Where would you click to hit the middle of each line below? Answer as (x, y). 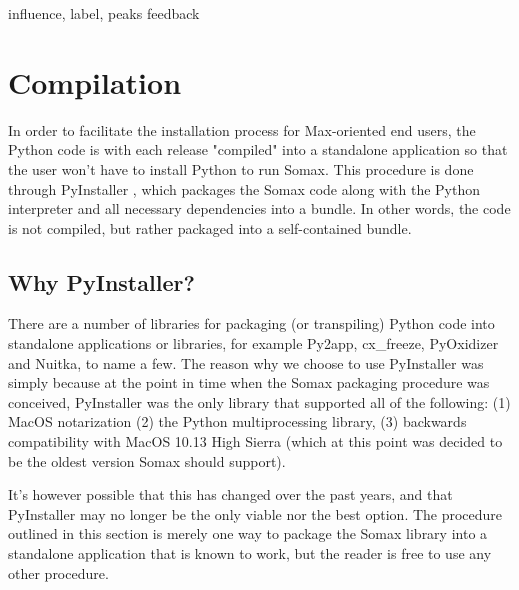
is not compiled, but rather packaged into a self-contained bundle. (210, 227)
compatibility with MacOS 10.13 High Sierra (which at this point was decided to (255, 441)
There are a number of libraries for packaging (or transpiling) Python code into (251, 323)
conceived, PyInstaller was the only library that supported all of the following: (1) (259, 401)
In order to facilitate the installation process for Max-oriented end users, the (242, 129)
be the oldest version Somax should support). (147, 460)
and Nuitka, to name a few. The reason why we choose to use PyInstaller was (246, 362)
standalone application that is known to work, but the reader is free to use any (250, 553)
